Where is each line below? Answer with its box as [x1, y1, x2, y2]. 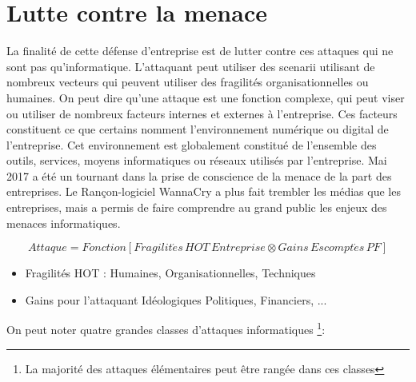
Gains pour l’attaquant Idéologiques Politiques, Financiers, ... [25, 291, 327, 308]
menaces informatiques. [6, 214, 121, 231]
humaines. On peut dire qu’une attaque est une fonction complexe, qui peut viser [6, 89, 405, 105]
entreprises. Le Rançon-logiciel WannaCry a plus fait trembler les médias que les [6, 183, 401, 200]
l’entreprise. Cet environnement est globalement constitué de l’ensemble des [6, 136, 377, 153]
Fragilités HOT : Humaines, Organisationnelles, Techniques [25, 265, 316, 281]
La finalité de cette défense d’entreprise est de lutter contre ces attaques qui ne [6, 42, 394, 59]
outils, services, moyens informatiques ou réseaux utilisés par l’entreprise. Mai [6, 152, 387, 169]
